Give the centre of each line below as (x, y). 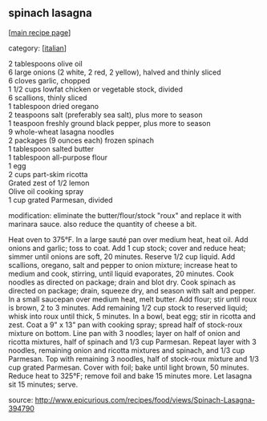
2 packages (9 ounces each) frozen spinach (81, 140)
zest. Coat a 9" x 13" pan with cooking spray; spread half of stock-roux (125, 325)
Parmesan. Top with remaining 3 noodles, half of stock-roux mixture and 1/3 (133, 358)
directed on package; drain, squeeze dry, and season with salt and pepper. (132, 290)
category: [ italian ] (37, 48)
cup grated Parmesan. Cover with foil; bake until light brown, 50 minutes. (129, 367)
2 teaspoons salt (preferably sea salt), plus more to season (105, 115)
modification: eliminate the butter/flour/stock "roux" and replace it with (125, 215)
